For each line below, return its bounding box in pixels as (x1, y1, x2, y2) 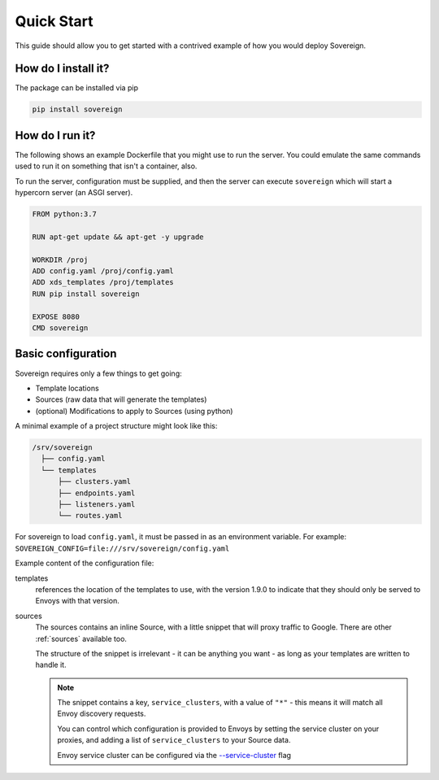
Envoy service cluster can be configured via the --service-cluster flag (57, 750, 292, 760)
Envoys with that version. (35, 596, 120, 606)
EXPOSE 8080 (32, 312, 80, 321)
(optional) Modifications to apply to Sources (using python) (35, 406, 233, 416)
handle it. (35, 660, 67, 670)
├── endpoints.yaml (58, 488, 136, 498)
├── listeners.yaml (58, 500, 136, 508)
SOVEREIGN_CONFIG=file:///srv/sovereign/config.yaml (15, 543, 230, 553)
